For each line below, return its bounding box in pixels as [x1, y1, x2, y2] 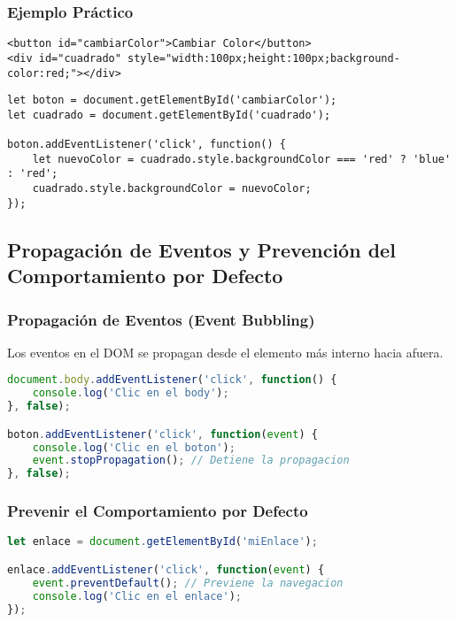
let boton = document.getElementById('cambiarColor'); [7, 94, 337, 107]
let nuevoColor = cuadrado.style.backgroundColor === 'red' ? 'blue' [32, 152, 452, 165]
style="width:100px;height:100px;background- [128, 51, 400, 65]
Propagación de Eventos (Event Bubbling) [7, 308, 315, 330]
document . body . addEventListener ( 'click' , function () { [7, 373, 337, 387]
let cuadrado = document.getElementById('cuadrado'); [7, 108, 331, 121]
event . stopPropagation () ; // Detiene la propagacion [32, 454, 350, 467]
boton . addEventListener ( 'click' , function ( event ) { [7, 427, 318, 441]
